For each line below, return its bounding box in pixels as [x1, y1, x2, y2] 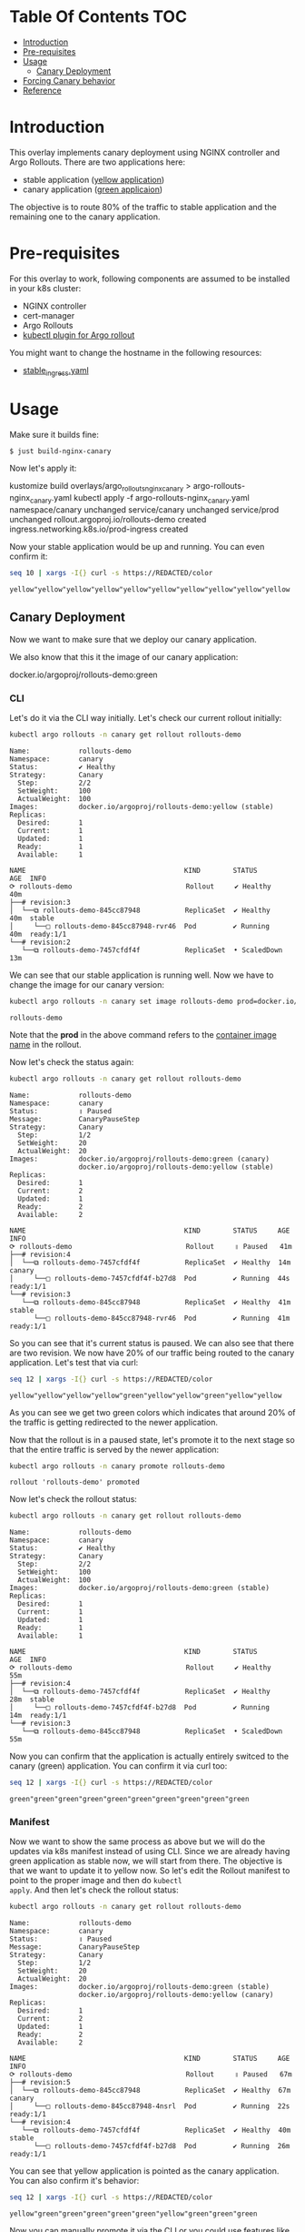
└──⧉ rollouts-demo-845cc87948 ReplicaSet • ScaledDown [21, 1727, 283, 1736]
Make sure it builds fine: [9, 429, 100, 440]
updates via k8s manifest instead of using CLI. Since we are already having [9, 1846, 290, 1857]
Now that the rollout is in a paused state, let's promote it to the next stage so [9, 1434, 295, 1445]
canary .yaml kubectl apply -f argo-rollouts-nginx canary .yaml [30, 492, 250, 506]
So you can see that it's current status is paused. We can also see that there [9, 1337, 295, 1348]
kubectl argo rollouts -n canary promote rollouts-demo [9, 1461, 225, 1471]
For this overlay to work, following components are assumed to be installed [9, 273, 290, 284]
